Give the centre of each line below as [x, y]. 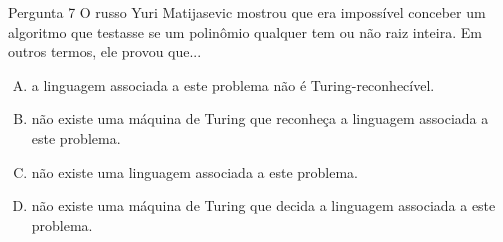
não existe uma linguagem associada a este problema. [194, 171]
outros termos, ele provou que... [105, 51]
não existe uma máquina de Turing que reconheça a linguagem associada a [260, 118]
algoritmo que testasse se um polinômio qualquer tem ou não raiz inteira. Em [245, 31]
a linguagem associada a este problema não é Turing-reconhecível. [233, 84]
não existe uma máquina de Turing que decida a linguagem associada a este [263, 205]
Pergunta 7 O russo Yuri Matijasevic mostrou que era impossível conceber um [247, 12]
